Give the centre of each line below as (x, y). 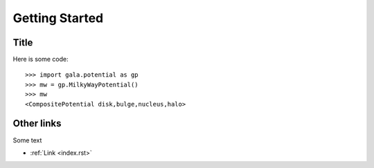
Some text (27, 140)
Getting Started (58, 18)
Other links (37, 123)
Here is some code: (41, 59)
